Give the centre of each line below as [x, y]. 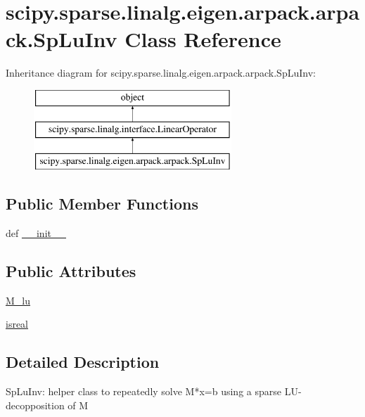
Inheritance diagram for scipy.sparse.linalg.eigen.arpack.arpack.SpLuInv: [161, 73]
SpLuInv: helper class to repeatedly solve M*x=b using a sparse [143, 391]
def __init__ [36, 233]
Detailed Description [83, 362]
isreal [17, 324]
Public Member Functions [102, 204]
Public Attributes [71, 271]
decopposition [35, 405]
